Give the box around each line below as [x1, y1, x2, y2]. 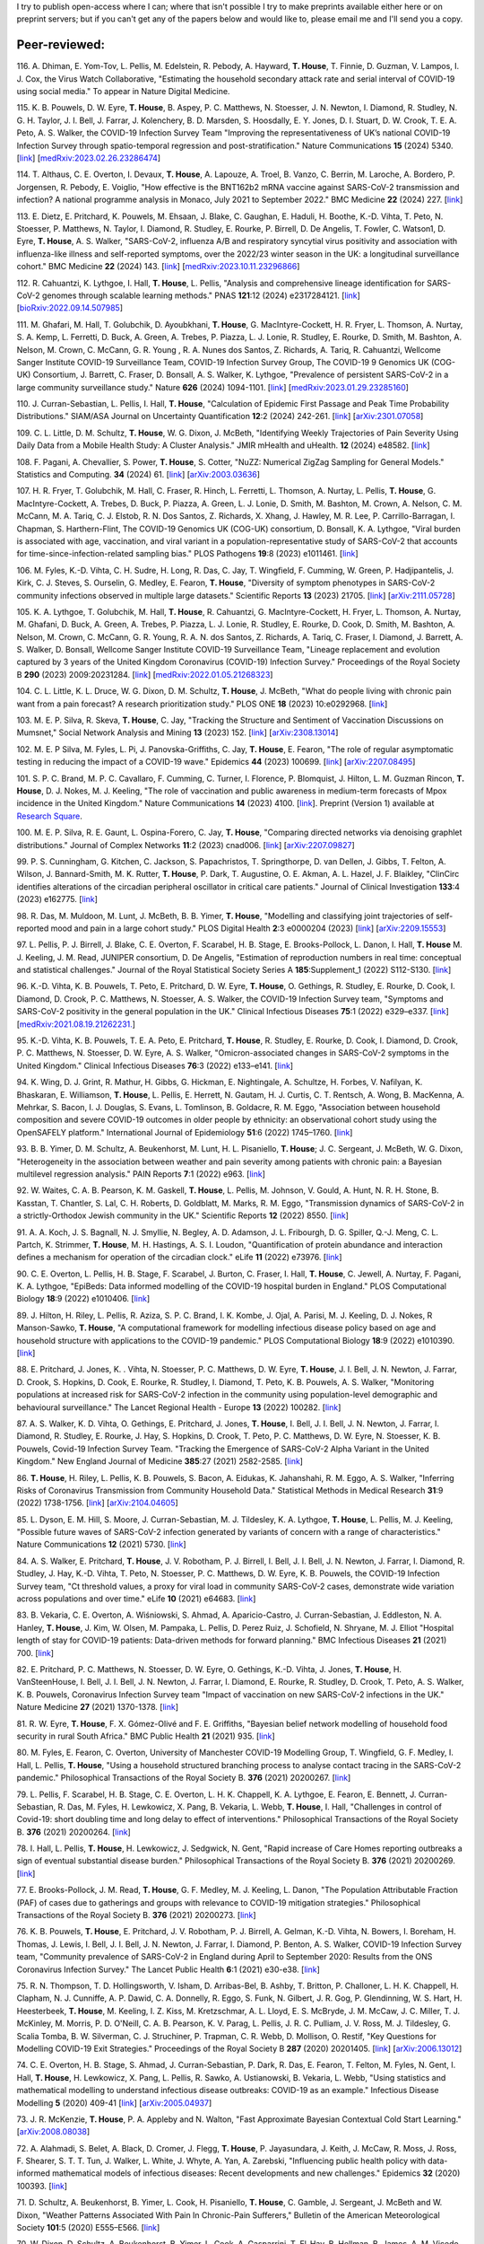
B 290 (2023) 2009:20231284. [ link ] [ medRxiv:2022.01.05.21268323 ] [16, 669, 273, 679]
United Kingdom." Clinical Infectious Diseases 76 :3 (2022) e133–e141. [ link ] [16, 1060, 294, 1071]
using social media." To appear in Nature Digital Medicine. [16, 86, 230, 97]
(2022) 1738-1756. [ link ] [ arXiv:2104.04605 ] [16, 1497, 178, 1508]
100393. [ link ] [16, 2180, 67, 2191]
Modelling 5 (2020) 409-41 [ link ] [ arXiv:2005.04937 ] [16, 2097, 212, 2108]
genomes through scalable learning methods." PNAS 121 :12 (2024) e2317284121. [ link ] [41, 290, 360, 301]
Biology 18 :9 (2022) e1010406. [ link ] [16, 1293, 151, 1304]
